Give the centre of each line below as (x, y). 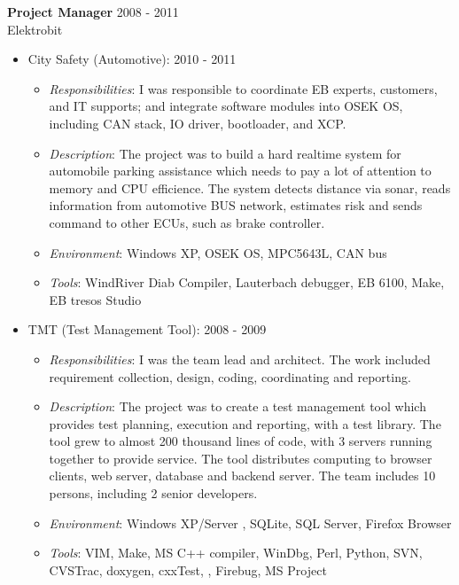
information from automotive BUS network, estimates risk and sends (236, 205)
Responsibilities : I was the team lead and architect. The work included (240, 359)
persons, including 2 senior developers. (153, 493)
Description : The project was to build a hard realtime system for (225, 153)
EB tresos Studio (95, 299)
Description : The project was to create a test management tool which (237, 406)
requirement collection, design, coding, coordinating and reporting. (230, 376)
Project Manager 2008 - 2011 (93, 12)
